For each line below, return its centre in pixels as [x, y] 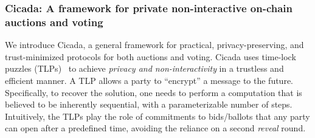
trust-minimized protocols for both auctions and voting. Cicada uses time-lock [151, 56]
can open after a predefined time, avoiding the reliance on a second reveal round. [155, 128]
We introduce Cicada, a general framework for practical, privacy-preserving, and [154, 45]
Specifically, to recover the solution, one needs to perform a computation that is [154, 92]
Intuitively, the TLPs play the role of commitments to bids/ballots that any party [157, 116]
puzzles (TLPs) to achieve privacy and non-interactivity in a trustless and [144, 68]
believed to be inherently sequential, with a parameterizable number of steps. [149, 104]
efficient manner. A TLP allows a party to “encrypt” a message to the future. [149, 80]
